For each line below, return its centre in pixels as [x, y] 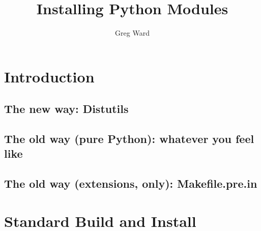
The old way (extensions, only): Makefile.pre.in [131, 183]
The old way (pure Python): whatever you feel [129, 139]
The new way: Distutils [66, 109]
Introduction [49, 76]
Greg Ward [132, 33]
